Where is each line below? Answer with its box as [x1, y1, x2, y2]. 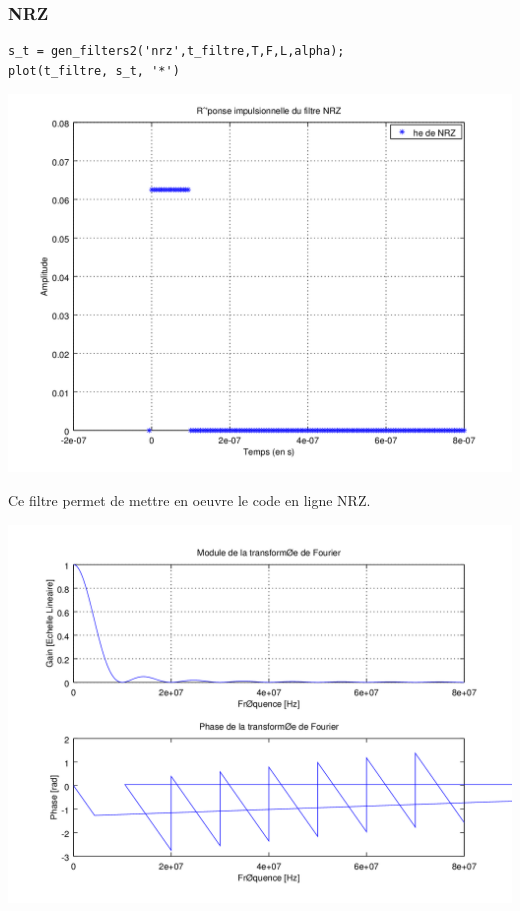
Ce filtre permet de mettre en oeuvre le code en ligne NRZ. [8, 490, 371, 510]
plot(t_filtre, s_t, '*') [8, 63, 180, 78]
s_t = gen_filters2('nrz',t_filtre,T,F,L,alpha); [8, 44, 345, 59]
